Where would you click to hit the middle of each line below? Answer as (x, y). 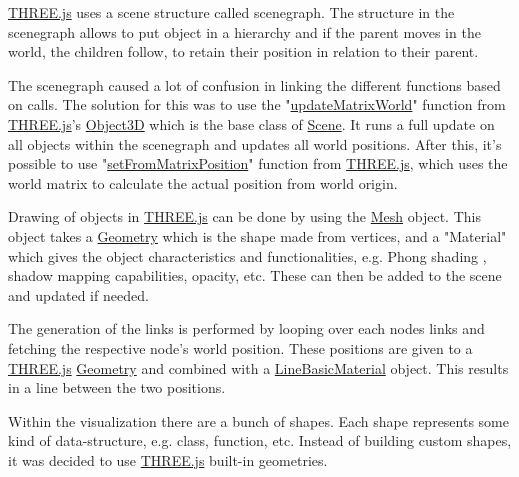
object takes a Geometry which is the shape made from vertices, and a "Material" (257, 235)
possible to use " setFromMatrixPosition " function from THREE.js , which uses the (258, 163)
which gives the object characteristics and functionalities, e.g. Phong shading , (247, 255)
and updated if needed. (78, 294)
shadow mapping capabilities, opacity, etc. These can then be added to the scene (255, 275)
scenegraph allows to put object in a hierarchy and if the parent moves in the (244, 31)
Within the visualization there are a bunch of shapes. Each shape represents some (258, 420)
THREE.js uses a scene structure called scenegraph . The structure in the (231, 12)
